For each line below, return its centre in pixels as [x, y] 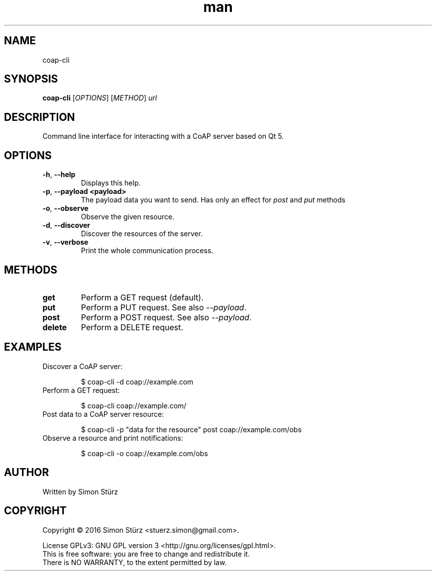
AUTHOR [27, 473]
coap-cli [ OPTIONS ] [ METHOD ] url [100, 98]
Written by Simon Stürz [80, 491]
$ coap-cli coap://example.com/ [134, 405]
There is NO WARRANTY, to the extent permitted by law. [135, 562]
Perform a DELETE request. [132, 327]
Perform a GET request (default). [142, 297]
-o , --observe [65, 208]
